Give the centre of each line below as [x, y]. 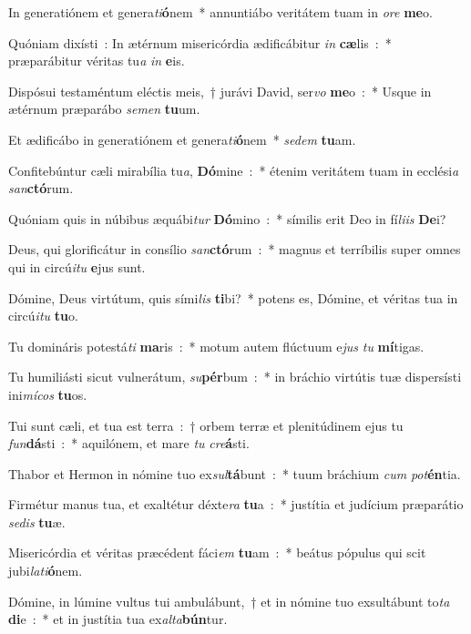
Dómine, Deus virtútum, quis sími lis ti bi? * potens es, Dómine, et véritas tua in [233, 297]
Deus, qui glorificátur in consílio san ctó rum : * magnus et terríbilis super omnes [235, 249]
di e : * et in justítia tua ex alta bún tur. [118, 619]
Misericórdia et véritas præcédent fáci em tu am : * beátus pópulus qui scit [217, 552]
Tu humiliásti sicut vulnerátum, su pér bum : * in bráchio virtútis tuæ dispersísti [235, 377]
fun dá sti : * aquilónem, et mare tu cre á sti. [129, 443]
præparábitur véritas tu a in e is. [97, 61]
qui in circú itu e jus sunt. [77, 266]
